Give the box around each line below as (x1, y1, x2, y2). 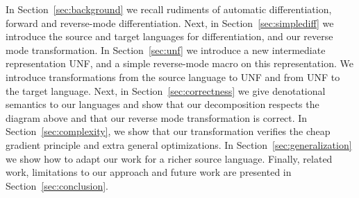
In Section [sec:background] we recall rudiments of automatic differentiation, (6, 2, 332, 16)
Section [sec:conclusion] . (6, 178, 108, 192)
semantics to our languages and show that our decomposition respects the (6, 97, 319, 111)
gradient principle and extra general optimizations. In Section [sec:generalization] (6, 137, 352, 152)
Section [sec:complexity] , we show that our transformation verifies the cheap (6, 124, 331, 138)
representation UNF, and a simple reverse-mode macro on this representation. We (6, 56, 353, 71)
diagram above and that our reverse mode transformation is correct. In (6, 110, 308, 125)
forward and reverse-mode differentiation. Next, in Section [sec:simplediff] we (6, 15, 334, 30)
